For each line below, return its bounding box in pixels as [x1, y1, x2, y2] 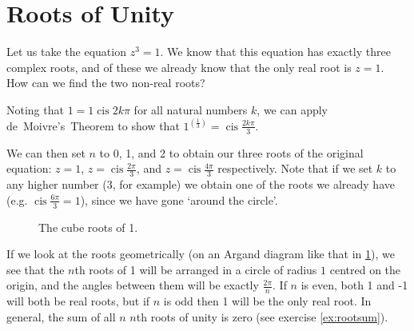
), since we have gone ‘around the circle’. [80, 191, 278, 208]
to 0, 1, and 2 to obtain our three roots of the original [99, 144, 364, 161]
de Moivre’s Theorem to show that [6, 117, 180, 134]
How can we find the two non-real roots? [6, 74, 205, 91]
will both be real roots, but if [6, 293, 150, 309]
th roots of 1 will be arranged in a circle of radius [74, 261, 317, 277]
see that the [6, 261, 65, 277]
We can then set [6, 144, 86, 161]
